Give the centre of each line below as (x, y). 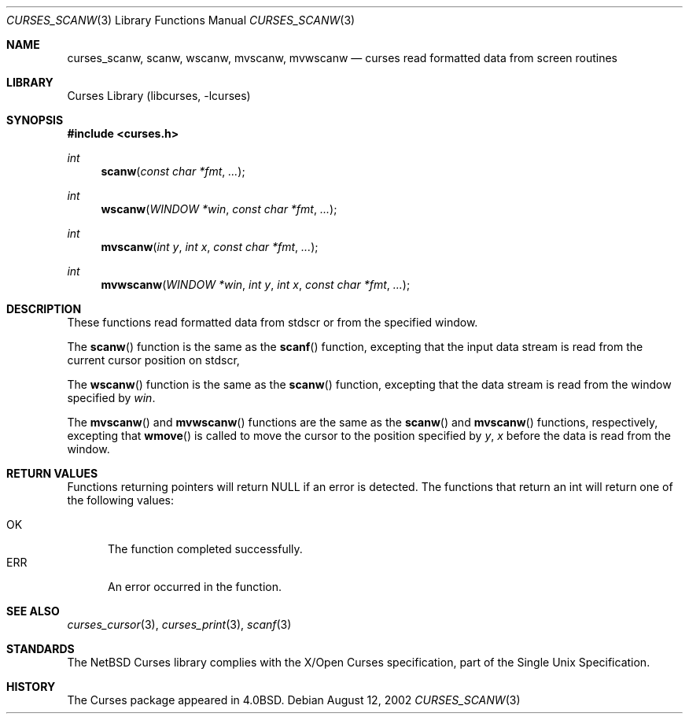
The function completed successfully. (205, 549)
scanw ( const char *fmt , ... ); (173, 171)
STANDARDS (41, 649)
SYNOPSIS (35, 120)
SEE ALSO (33, 611)
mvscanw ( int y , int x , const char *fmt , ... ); (210, 247)
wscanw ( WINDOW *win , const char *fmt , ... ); (219, 209)
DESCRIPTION (44, 309)
